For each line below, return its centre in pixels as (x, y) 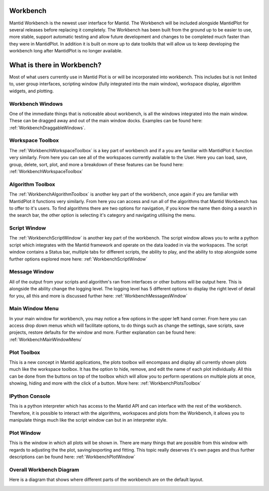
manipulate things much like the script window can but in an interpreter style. (88, 420)
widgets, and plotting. (32, 91)
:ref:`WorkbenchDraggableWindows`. (47, 128)
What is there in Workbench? (55, 65)
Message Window (32, 272)
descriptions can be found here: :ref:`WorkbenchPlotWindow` (72, 457)
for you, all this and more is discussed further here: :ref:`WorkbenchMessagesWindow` (98, 296)
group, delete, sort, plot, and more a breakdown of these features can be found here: (96, 164)
